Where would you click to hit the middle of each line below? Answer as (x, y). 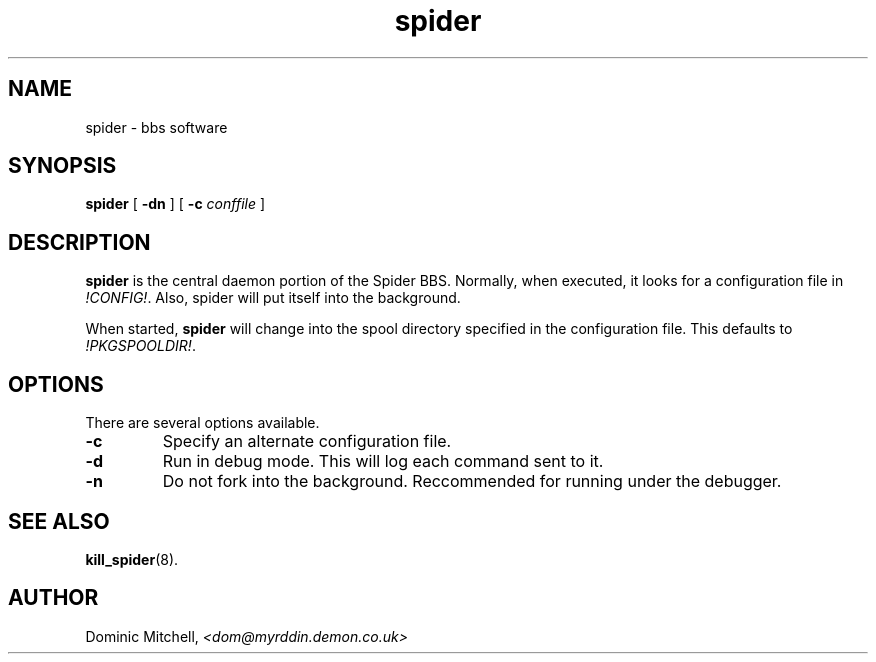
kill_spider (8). (132, 559)
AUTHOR (53, 598)
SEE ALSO (59, 521)
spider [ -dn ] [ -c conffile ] (175, 204)
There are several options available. (202, 423)
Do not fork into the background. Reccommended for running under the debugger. (472, 481)
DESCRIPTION (79, 242)
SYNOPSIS (62, 166)
